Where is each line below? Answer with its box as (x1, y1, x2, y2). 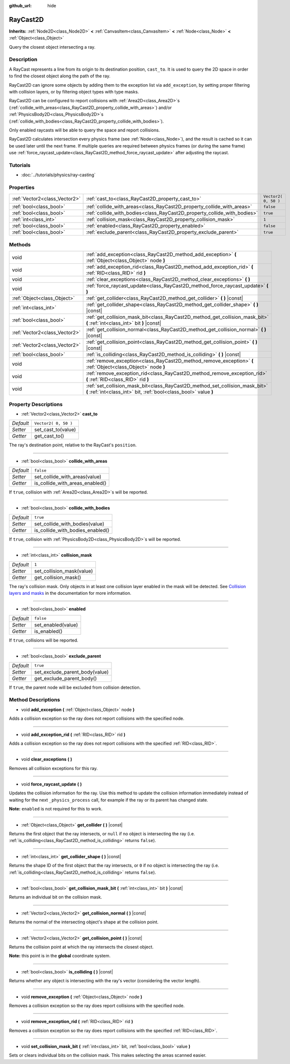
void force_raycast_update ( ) (21, 781, 82, 787)
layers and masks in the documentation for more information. (9, 590, 131, 596)
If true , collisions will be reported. (9, 637, 79, 643)
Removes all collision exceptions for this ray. (9, 765, 98, 771)
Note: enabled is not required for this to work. (9, 806, 103, 812)
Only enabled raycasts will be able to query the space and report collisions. (9, 127, 160, 133)
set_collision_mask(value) (34, 568, 93, 574)
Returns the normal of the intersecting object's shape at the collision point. (9, 919, 159, 925)
